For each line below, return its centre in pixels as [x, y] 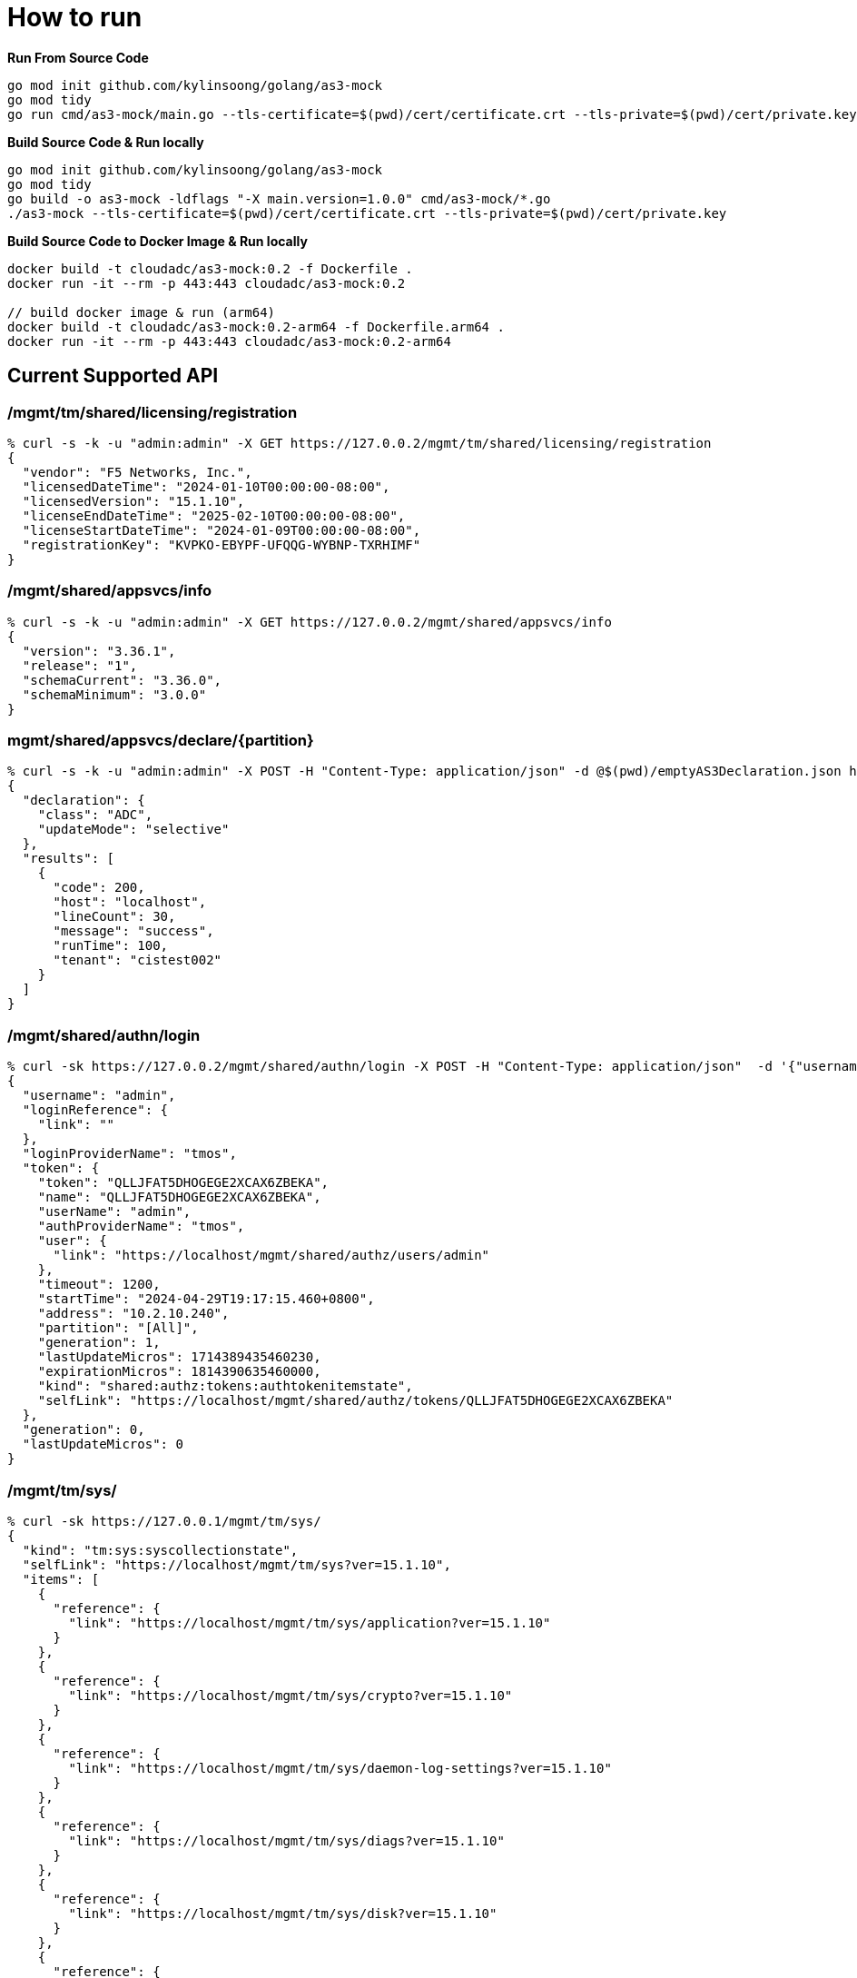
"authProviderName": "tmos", [141, 1226]
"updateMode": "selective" [133, 830]
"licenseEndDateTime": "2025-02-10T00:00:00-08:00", [214, 515]
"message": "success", [133, 931]
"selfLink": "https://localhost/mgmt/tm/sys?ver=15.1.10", [236, 1564]
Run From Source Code [78, 57]
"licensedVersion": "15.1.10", [133, 501]
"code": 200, [99, 888]
